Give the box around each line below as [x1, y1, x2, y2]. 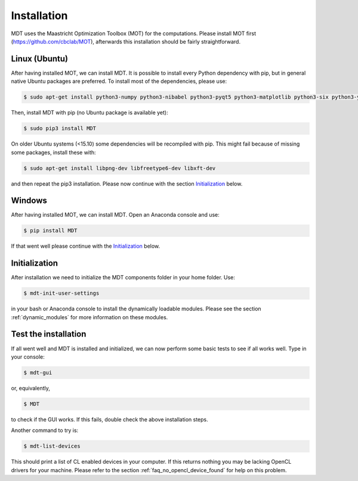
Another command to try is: [11, 427, 79, 434]
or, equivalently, [11, 384, 50, 391]
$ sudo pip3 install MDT [23, 125, 97, 132]
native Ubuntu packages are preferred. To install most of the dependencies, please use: [11, 78, 227, 85]
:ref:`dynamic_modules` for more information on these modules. [11, 313, 168, 320]
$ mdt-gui [23, 369, 53, 376]
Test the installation [11, 329, 87, 340]
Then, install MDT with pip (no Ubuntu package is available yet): [11, 109, 168, 116]
